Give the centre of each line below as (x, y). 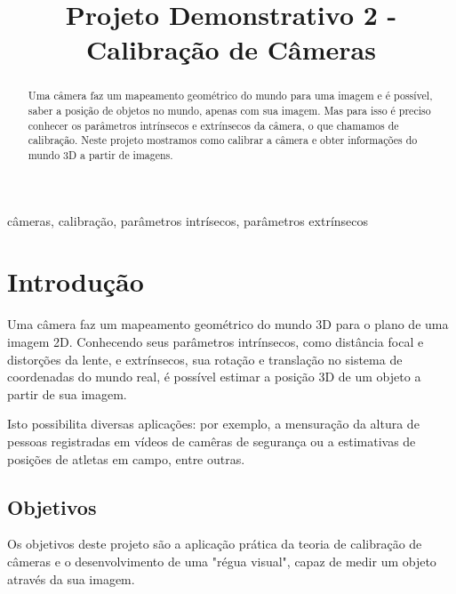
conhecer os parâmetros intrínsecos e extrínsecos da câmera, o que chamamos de (213, 125)
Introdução (76, 281)
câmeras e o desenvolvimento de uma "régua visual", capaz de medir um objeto (222, 561)
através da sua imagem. (71, 578)
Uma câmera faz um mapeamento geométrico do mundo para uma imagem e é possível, (230, 96)
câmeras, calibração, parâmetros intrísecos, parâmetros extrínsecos (188, 220)
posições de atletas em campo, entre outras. (126, 458)
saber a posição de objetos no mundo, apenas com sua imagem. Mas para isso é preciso (229, 111)
